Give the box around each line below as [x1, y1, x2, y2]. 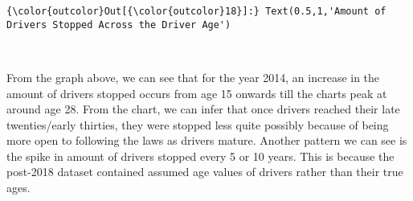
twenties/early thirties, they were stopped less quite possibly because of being [6, 116, 389, 133]
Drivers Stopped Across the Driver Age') [6, 18, 231, 31]
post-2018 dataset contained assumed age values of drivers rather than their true [6, 163, 403, 180]
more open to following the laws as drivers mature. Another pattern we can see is [6, 132, 407, 149]
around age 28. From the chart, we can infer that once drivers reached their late [6, 100, 400, 117]
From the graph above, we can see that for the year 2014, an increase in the [6, 68, 380, 85]
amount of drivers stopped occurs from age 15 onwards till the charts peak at [6, 84, 387, 101]
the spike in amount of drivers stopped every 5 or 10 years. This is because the [6, 147, 395, 164]
